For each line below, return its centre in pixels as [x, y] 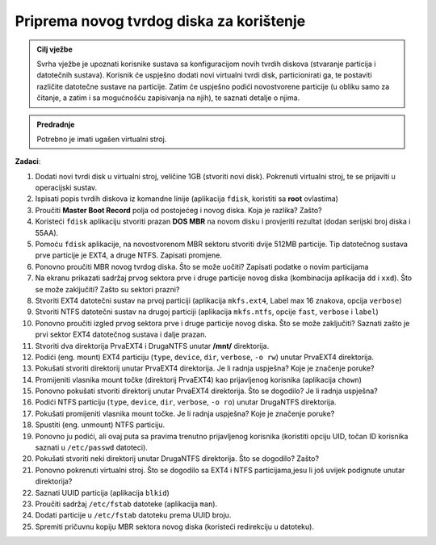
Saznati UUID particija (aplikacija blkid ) [102, 493]
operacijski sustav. [66, 188]
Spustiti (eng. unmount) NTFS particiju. [100, 425]
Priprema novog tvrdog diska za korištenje [160, 21]
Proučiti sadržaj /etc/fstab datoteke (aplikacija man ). [126, 504]
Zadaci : [28, 161]
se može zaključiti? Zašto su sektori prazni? [107, 289]
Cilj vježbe [55, 49]
